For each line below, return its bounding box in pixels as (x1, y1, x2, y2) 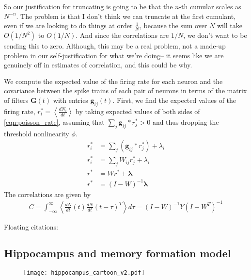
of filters (4, 95, 29, 105)
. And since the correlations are (76, 30, 169, 40)
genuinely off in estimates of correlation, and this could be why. (4, 60, 192, 70)
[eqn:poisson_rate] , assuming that (4, 116, 105, 127)
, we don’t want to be (183, 30, 247, 40)
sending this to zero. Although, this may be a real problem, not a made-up (4, 41, 226, 51)
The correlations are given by (4, 189, 91, 199)
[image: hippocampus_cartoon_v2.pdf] (23, 269, 145, 276)
